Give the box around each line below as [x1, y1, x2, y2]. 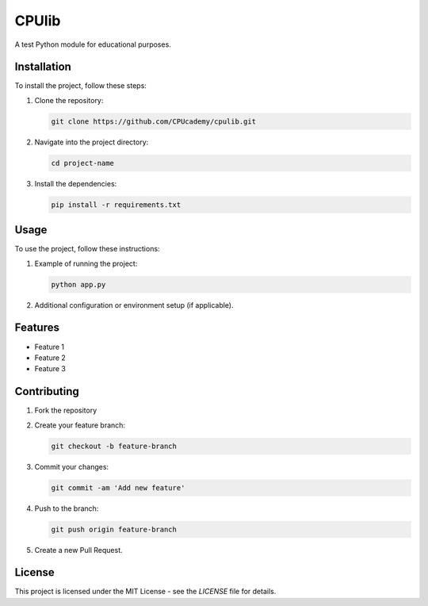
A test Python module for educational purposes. [14, 40, 172, 49]
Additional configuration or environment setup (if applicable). [34, 300, 234, 309]
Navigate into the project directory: [34, 137, 149, 147]
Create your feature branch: [34, 420, 126, 430]
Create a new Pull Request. [34, 545, 123, 554]
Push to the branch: [34, 504, 99, 513]
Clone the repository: [34, 95, 104, 105]
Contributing [14, 385, 79, 398]
